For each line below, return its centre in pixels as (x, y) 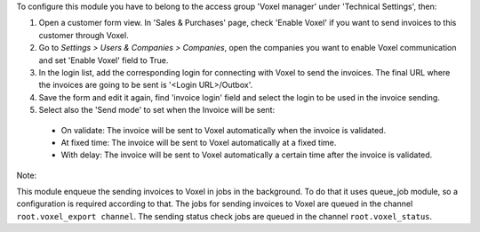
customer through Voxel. (84, 35)
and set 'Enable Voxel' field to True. (104, 60)
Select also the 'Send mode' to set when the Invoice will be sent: (157, 110)
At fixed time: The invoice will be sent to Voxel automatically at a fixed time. (199, 142)
